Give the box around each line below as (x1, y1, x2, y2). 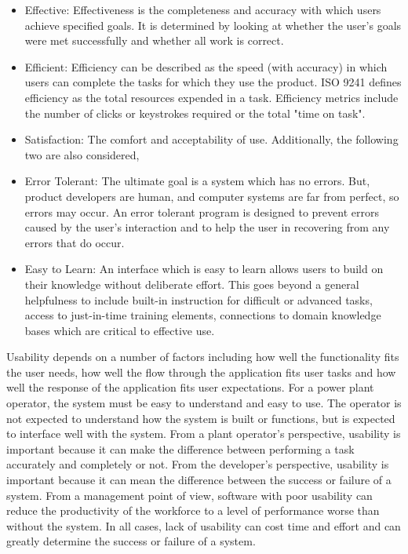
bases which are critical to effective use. (24, 322, 215, 338)
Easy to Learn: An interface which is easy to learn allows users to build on (24, 261, 384, 277)
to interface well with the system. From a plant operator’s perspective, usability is (6, 425, 401, 442)
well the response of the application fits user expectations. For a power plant (6, 379, 374, 395)
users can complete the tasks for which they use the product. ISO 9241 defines (24, 74, 402, 90)
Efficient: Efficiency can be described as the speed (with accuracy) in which (24, 58, 388, 75)
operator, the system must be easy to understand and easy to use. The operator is (6, 395, 402, 411)
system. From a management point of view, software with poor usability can (6, 487, 373, 503)
